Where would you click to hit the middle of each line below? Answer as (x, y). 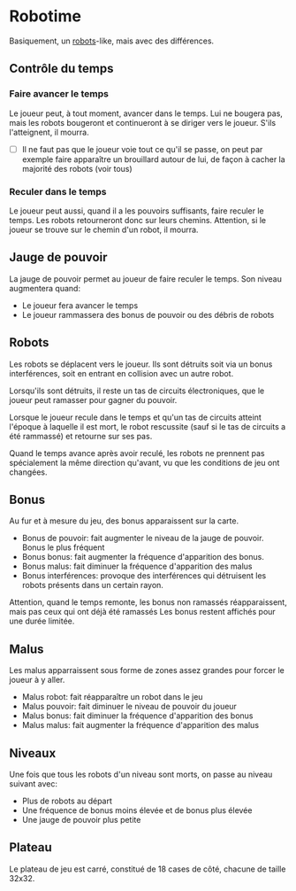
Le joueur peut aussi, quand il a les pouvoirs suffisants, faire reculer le (137, 211)
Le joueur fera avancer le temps (80, 305)
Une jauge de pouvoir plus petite (81, 820)
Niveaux (33, 753)
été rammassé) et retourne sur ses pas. (81, 436)
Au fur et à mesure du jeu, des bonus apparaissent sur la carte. (124, 521)
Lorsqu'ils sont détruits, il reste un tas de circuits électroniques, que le (137, 391)
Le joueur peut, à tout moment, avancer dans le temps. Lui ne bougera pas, (146, 113)
